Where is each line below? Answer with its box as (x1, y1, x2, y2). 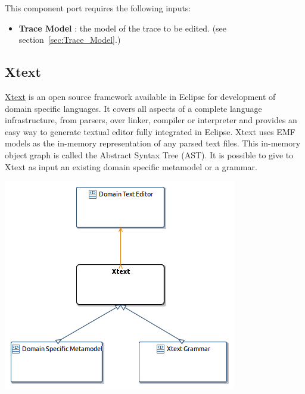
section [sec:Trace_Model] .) (18, 33, 121, 46)
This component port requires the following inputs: (5, 2, 191, 14)
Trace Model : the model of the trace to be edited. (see (18, 21, 227, 34)
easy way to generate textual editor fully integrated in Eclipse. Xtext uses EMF (5, 125, 295, 137)
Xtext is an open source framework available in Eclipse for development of (5, 90, 276, 102)
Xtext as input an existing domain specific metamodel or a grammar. (5, 160, 257, 173)
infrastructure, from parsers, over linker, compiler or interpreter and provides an (5, 114, 297, 126)
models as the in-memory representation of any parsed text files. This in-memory (5, 137, 301, 149)
